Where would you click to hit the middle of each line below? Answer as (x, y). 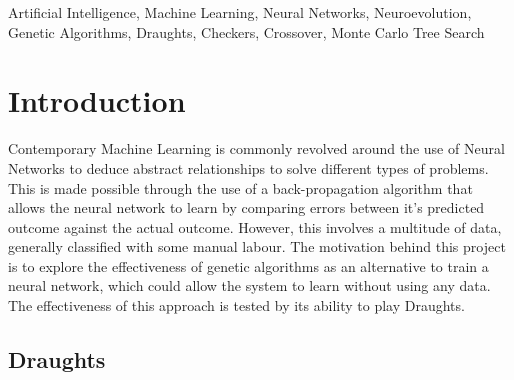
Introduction (97, 100)
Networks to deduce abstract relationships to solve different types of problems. (248, 167)
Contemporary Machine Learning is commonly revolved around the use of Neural (256, 148)
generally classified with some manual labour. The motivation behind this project (257, 246)
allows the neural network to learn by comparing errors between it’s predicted (246, 207)
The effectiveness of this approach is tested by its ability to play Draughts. (236, 305)
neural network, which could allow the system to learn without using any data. (249, 285)
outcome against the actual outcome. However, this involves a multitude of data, (255, 226)
